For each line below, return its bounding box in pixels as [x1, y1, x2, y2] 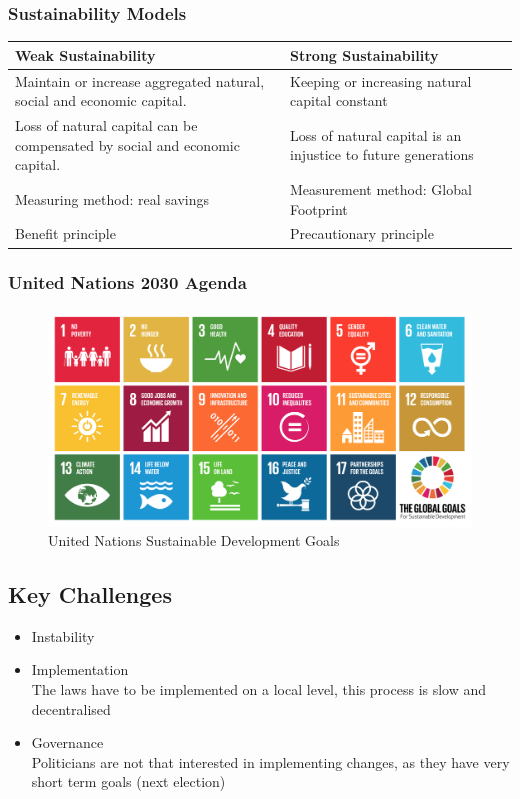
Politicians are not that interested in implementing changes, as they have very [31, 751, 510, 772]
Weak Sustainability [15, 44, 156, 65]
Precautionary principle [290, 223, 434, 244]
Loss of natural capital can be [15, 115, 198, 135]
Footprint [290, 198, 348, 219]
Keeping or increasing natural [290, 70, 472, 91]
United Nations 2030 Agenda [8, 270, 247, 295]
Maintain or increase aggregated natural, [15, 70, 265, 91]
